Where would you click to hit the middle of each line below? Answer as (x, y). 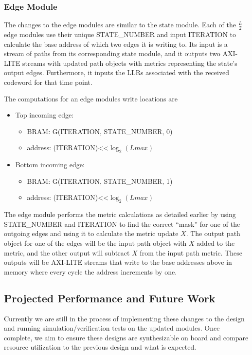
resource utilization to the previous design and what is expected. (100, 347)
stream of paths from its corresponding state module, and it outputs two (112, 53)
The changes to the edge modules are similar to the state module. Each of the (120, 25)
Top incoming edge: (45, 115)
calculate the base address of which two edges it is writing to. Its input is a (116, 44)
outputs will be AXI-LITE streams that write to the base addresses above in (118, 262)
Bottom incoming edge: (50, 165)
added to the (216, 243)
